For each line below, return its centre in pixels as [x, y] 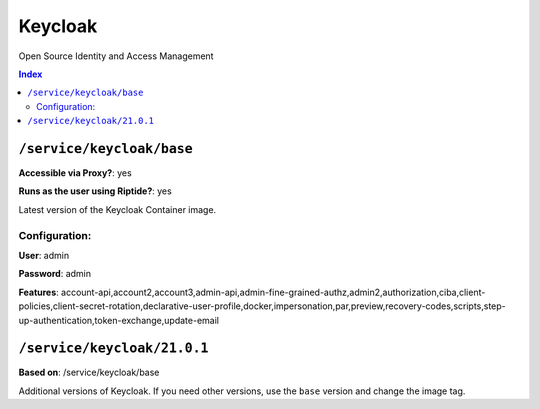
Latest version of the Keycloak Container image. [117, 209]
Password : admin [55, 274]
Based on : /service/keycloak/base [89, 372]
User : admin [44, 255]
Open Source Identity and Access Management [116, 56]
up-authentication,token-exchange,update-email [119, 320]
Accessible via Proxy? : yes [75, 173]
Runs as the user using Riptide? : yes [95, 191]
